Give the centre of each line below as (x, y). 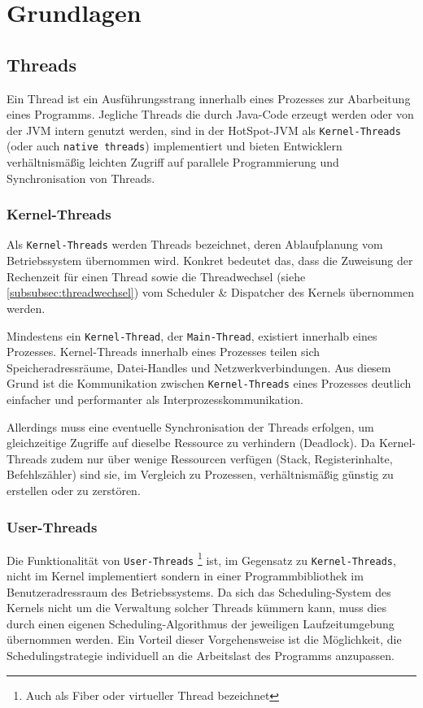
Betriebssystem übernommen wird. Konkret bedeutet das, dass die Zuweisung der (210, 261)
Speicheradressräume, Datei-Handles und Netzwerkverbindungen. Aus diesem (199, 367)
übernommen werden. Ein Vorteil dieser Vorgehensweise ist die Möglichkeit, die (204, 639)
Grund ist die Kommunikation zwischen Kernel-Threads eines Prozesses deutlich (209, 383)
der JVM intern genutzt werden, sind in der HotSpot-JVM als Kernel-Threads (204, 130)
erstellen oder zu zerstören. (74, 490)
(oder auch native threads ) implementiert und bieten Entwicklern (174, 146)
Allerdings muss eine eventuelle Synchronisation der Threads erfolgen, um (190, 426)
